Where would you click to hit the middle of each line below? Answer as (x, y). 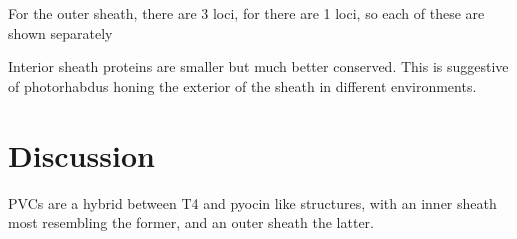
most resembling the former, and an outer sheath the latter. (191, 222)
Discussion (81, 154)
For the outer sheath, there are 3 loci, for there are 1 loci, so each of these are (246, 13)
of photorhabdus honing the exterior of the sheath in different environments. (242, 85)
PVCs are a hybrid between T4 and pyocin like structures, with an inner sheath (252, 202)
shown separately (60, 32)
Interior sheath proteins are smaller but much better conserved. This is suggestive (258, 66)
